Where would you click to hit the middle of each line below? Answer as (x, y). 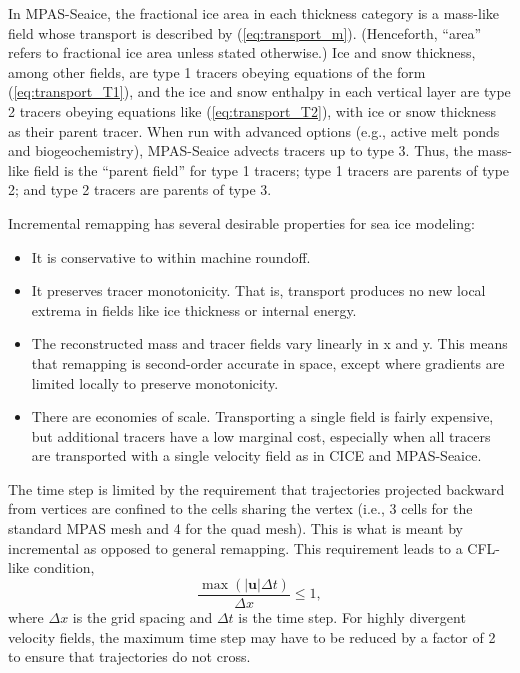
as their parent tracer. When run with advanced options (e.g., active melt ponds (254, 130)
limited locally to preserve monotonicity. (155, 382)
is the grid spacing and (142, 616)
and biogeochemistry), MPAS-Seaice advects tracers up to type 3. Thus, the (240, 150)
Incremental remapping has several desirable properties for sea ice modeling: (241, 222)
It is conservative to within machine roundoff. (171, 256)
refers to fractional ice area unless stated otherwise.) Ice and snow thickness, (242, 52)
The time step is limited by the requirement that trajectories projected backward (256, 488)
